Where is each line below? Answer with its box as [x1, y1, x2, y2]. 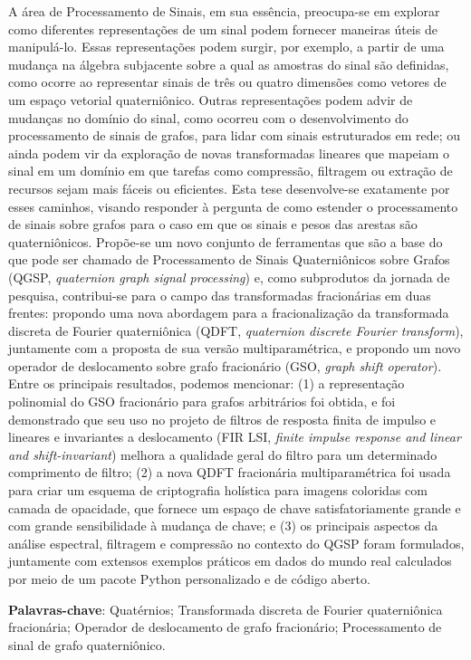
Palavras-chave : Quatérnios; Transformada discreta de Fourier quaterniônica [8, 599, 443, 618]
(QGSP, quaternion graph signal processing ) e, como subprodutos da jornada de [8, 267, 450, 286]
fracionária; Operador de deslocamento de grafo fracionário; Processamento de [8, 617, 442, 636]
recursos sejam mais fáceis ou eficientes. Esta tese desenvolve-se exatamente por [8, 178, 450, 197]
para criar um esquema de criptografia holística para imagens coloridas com [8, 481, 428, 500]
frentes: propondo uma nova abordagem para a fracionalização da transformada [8, 303, 449, 322]
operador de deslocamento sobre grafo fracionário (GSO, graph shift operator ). [8, 356, 442, 375]
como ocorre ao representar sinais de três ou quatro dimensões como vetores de [8, 72, 447, 91]
